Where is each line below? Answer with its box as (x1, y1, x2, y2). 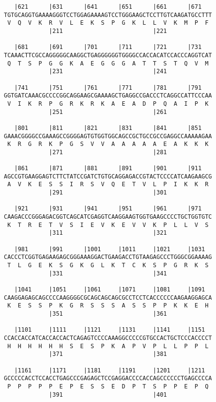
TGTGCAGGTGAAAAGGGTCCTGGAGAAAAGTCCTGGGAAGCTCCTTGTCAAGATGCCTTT (4, 11, 212, 18)
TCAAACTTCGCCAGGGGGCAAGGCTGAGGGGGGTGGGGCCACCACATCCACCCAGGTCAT (4, 51, 212, 59)
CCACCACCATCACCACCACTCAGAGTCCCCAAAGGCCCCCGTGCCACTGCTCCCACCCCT (4, 334, 212, 341)
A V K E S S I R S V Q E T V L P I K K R (7, 181, 209, 188)
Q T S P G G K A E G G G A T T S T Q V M (7, 60, 209, 67)
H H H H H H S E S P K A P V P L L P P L (7, 342, 209, 350)
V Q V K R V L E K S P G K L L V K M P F (7, 19, 209, 27)
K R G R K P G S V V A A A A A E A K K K (7, 141, 209, 148)
